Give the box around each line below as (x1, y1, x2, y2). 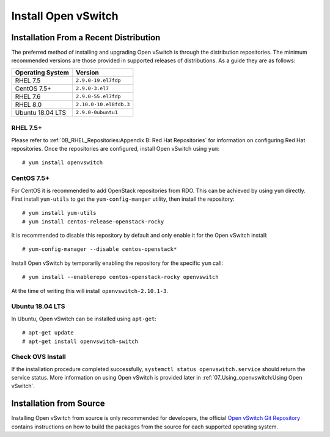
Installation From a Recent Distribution (11, 32, 161, 43)
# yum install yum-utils (22, 209, 97, 217)
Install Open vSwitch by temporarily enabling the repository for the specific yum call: (11, 259, 223, 267)
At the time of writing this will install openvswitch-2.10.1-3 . (11, 287, 168, 294)
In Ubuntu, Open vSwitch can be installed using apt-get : (11, 315, 157, 322)
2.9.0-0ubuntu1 (75, 109, 119, 116)
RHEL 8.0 (15, 100, 42, 109)
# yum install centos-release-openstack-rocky (22, 218, 164, 225)
